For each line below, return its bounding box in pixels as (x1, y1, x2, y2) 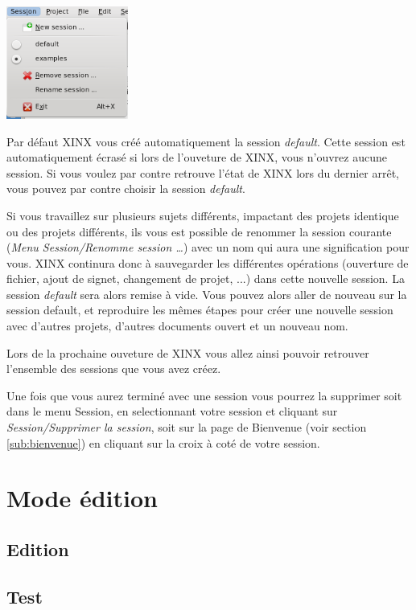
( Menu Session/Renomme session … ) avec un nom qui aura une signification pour (6, 239, 410, 256)
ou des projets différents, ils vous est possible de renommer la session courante (6, 223, 392, 239)
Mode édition (6, 481, 158, 514)
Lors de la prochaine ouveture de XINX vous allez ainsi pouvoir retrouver (6, 344, 369, 361)
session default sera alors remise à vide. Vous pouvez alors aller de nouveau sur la (6, 285, 407, 302)
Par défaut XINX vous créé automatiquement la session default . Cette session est (6, 133, 406, 149)
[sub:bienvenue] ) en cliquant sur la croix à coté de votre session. (6, 434, 320, 451)
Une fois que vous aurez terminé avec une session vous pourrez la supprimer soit (6, 387, 402, 403)
